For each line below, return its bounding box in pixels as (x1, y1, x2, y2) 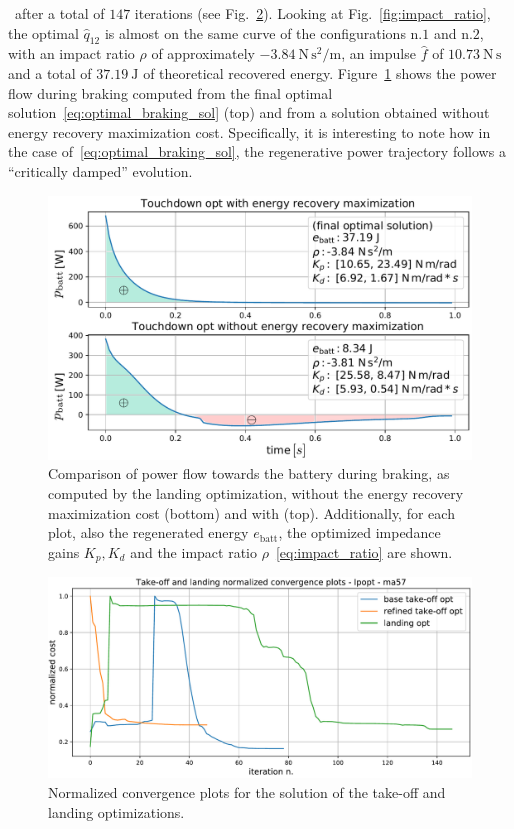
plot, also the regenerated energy (48, 522, 249, 543)
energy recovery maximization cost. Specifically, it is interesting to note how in (8, 121, 491, 142)
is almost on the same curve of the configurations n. (104, 22, 423, 43)
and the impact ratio (130, 541, 257, 562)
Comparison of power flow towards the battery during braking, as (48, 463, 450, 484)
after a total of (14, 3, 105, 23)
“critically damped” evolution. (8, 160, 193, 181)
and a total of (8, 62, 92, 83)
